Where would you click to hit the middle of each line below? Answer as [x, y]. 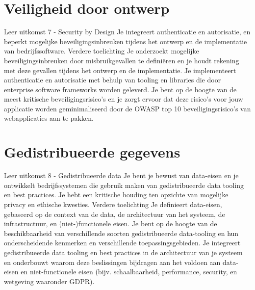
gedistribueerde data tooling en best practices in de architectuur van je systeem [123, 252]
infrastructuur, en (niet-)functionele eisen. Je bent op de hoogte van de [111, 224]
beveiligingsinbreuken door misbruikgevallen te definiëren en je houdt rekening [122, 60]
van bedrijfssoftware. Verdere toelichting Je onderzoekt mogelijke [102, 51]
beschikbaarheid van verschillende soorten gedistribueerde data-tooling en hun [121, 233]
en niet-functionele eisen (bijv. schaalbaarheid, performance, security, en [129, 272]
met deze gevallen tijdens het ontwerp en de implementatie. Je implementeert [120, 70]
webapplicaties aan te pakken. [49, 118]
